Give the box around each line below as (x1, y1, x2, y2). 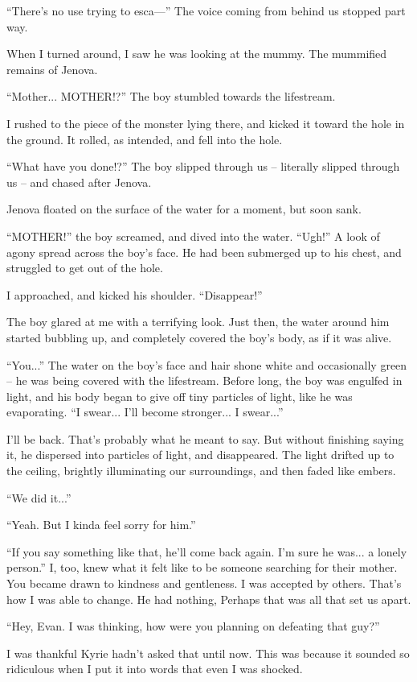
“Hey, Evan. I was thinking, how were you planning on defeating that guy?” (6, 618, 380, 634)
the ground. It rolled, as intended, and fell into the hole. (6, 130, 283, 147)
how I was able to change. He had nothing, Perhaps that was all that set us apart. (6, 590, 411, 607)
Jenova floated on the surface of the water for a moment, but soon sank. (6, 200, 362, 217)
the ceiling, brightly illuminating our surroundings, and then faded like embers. (6, 462, 396, 479)
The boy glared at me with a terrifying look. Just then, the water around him (6, 313, 390, 330)
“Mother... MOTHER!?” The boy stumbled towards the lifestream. (6, 88, 336, 105)
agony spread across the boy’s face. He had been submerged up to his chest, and (6, 243, 402, 260)
